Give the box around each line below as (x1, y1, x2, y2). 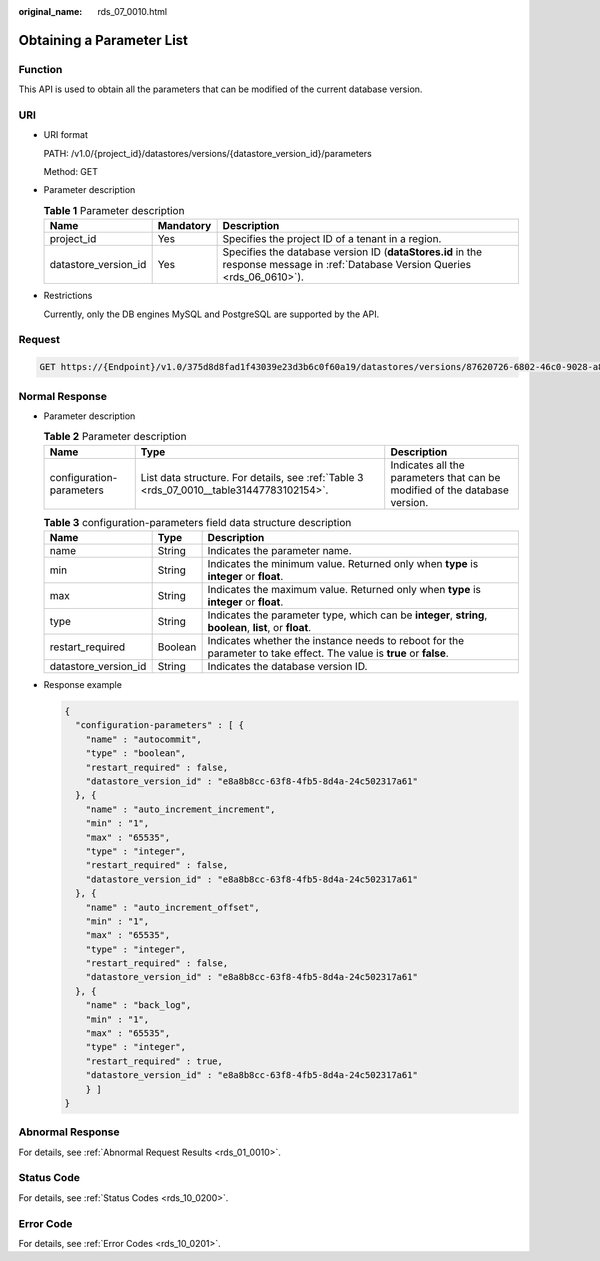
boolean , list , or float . (207, 621, 312, 635)
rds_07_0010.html (97, 6, 168, 17)
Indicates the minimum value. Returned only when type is (207, 557, 479, 571)
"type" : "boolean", (85, 748, 187, 759)
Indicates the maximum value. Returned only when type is (207, 583, 482, 597)
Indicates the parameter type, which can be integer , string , (207, 608, 488, 622)
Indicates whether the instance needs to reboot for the (207, 634, 465, 648)
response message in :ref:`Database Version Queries (222, 258, 472, 272)
